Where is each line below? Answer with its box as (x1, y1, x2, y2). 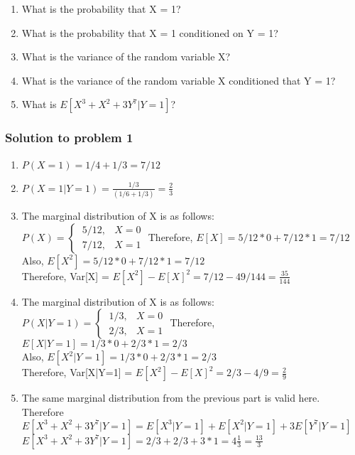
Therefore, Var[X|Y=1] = (21, 365, 133, 380)
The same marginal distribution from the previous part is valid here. (21, 390, 320, 405)
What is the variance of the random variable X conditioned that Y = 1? (21, 73, 336, 87)
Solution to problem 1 (5, 129, 133, 146)
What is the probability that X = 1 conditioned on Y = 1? (21, 25, 278, 40)
